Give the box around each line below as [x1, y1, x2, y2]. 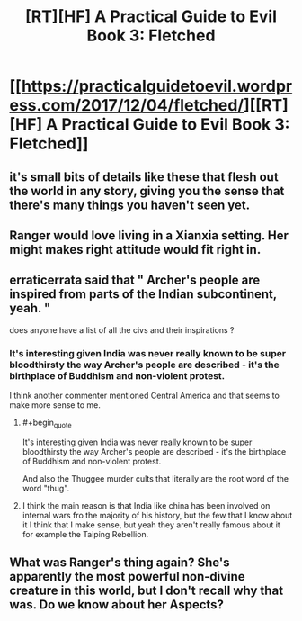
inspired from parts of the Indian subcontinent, [9, 286, 277, 302]
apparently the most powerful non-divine [9, 569, 245, 584]
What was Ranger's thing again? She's [9, 555, 231, 571]
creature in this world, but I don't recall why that [9, 583, 284, 598]
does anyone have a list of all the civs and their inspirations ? [9, 324, 235, 335]
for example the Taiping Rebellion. [22, 528, 149, 539]
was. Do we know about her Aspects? [9, 597, 225, 613]
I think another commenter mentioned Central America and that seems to [9, 390, 280, 401]
